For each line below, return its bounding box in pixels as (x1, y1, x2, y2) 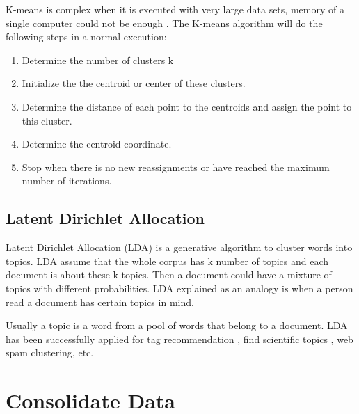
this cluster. (22, 113, 72, 127)
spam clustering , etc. (6, 345, 94, 360)
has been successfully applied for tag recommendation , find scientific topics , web (6, 331, 353, 346)
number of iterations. (22, 173, 112, 188)
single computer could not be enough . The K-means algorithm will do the (6, 15, 323, 30)
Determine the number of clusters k (22, 52, 174, 67)
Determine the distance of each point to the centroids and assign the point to (22, 99, 352, 113)
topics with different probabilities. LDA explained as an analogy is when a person (6, 280, 353, 295)
